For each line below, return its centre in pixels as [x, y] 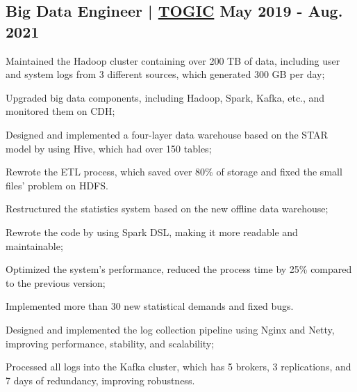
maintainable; [34, 245]
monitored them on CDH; [60, 111]
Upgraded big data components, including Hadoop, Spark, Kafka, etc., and [165, 97]
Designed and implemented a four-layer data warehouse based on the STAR [167, 134]
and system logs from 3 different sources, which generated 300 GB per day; [165, 74]
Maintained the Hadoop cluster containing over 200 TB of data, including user [173, 60]
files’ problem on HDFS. [57, 185]
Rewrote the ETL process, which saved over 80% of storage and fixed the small [174, 172]
